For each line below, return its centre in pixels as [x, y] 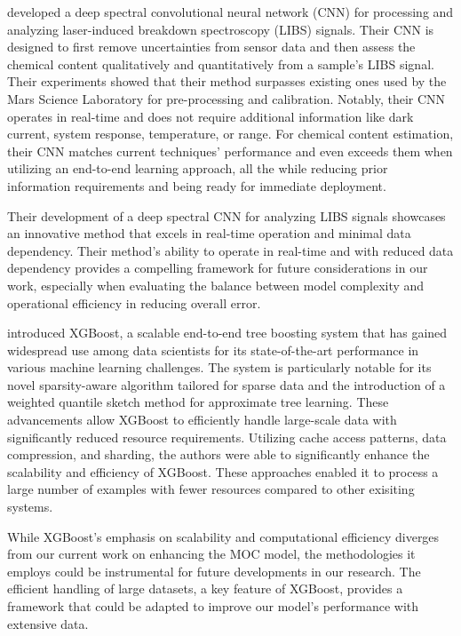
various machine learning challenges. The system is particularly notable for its [219, 367]
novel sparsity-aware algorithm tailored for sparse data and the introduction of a [227, 384]
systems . [30, 507]
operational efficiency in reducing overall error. [134, 302]
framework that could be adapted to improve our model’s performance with [213, 606]
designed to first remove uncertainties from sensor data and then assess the [211, 47]
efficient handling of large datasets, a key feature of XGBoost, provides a [205, 588]
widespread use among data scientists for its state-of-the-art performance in [213, 350]
